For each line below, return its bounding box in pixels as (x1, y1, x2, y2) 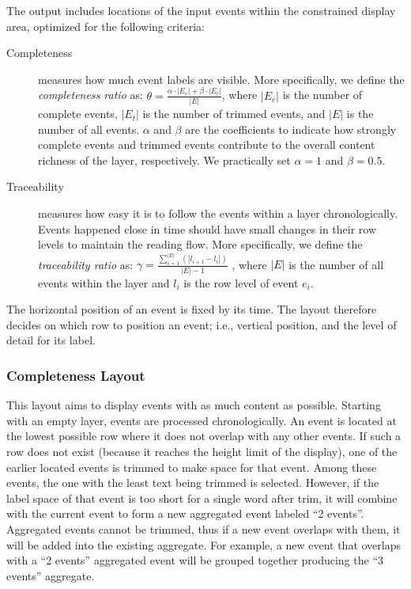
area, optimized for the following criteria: (6, 17, 205, 34)
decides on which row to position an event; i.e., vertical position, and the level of (6, 316, 397, 332)
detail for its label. (6, 332, 96, 348)
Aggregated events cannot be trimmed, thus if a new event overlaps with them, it (6, 521, 401, 538)
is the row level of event (183, 274, 299, 291)
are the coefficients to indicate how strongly (185, 120, 397, 137)
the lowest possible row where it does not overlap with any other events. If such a (6, 427, 402, 444)
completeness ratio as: (38, 86, 143, 103)
